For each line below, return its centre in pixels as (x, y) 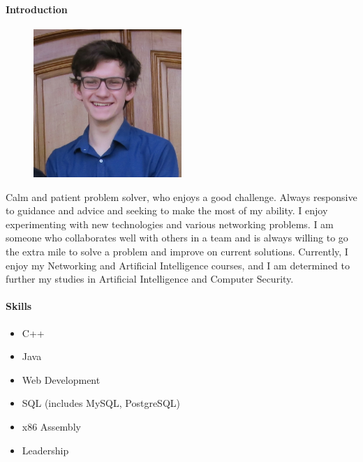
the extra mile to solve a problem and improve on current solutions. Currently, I (177, 252)
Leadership (45, 450)
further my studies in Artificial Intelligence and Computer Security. (150, 279)
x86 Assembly (51, 427)
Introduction (37, 9)
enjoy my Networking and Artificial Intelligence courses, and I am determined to (178, 265)
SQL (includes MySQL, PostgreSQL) (101, 403)
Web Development (61, 379)
